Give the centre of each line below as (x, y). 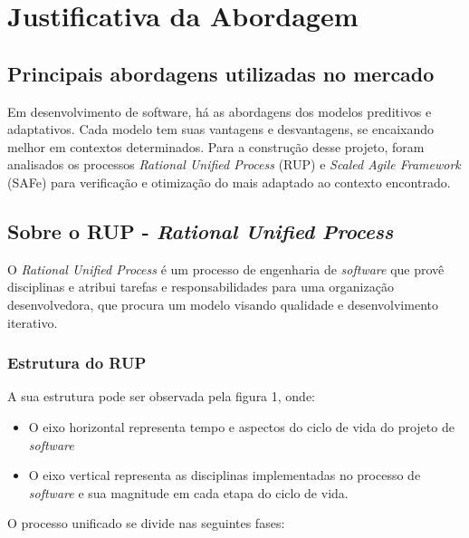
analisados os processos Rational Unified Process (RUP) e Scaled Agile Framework (234, 164)
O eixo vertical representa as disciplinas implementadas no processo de (225, 475)
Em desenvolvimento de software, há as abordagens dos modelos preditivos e (220, 111)
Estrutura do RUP (77, 363)
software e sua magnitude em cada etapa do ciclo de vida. (188, 492)
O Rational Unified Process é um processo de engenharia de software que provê (226, 269)
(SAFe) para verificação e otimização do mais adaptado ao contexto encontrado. (229, 182)
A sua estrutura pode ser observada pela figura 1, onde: (162, 396)
